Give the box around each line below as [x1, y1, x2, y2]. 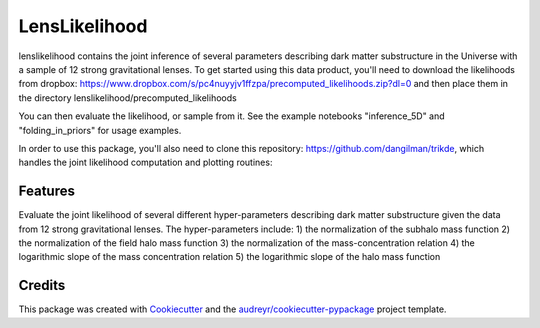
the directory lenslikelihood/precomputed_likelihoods [18, 91, 237, 104]
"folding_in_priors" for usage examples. [18, 124, 182, 136]
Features [18, 183, 75, 200]
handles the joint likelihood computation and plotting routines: [18, 156, 273, 169]
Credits [18, 277, 66, 294]
